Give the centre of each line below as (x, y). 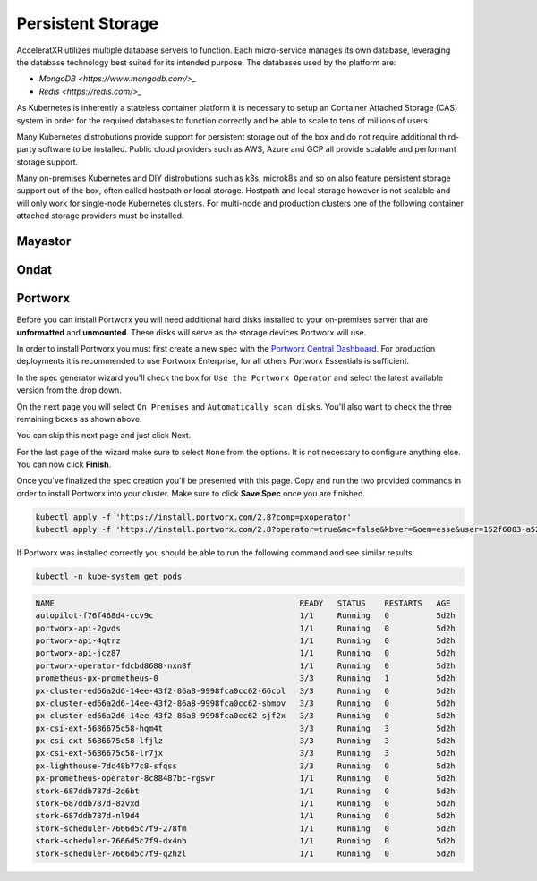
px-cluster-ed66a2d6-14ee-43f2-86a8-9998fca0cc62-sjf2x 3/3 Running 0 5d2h (245, 716)
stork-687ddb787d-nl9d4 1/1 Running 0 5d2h (245, 816)
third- (449, 136)
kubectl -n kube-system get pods (109, 576)
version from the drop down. (69, 390)
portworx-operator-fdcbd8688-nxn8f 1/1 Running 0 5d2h (245, 665)
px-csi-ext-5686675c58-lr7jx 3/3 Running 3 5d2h (245, 753)
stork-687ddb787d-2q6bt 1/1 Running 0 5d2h (245, 791)
